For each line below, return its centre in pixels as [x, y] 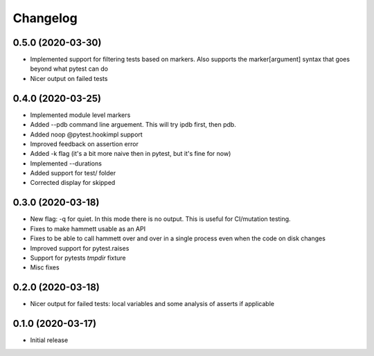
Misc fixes [45, 267]
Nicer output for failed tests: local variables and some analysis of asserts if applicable [152, 304]
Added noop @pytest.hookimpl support [87, 134]
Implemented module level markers [80, 115]
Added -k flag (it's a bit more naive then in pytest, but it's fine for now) [131, 154]
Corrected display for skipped [73, 183]
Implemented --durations [66, 163]
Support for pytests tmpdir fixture [78, 258]
